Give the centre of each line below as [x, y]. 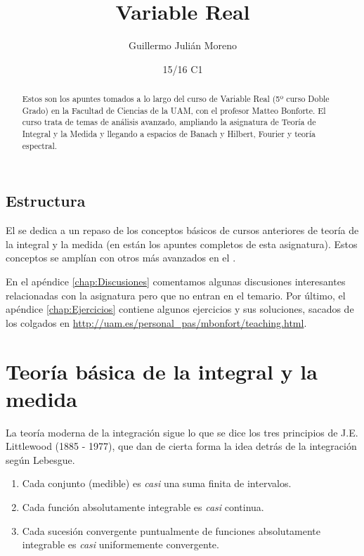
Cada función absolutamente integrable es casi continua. [143, 507]
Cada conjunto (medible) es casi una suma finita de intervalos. [157, 483]
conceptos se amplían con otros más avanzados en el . [121, 258]
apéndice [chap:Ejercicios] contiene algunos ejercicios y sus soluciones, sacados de [180, 309]
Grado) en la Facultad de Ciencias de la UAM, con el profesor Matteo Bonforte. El [174, 110]
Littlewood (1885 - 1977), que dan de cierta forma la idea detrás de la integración [181, 446]
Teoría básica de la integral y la [162, 371]
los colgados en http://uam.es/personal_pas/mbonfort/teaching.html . [156, 322]
